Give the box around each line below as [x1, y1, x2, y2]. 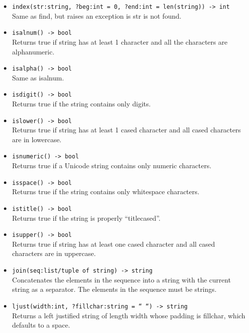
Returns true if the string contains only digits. [12, 99, 151, 108]
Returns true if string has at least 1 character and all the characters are [12, 36, 227, 47]
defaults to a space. [12, 320, 70, 330]
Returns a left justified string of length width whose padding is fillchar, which [12, 310, 246, 320]
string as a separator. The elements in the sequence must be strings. [12, 284, 217, 294]
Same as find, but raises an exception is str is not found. [12, 10, 181, 21]
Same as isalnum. [12, 72, 64, 82]
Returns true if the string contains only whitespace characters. [12, 186, 199, 197]
